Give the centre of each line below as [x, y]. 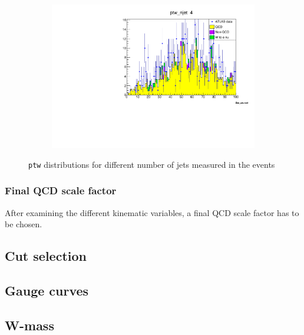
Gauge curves [47, 290]
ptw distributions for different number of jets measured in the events [152, 164]
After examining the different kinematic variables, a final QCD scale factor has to [152, 212]
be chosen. [24, 224]
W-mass [29, 325]
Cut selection [46, 256]
